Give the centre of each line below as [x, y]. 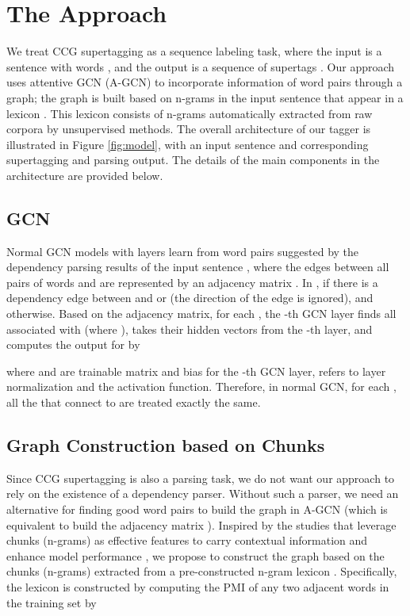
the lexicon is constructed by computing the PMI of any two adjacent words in [198, 586]
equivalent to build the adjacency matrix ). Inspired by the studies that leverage [201, 524]
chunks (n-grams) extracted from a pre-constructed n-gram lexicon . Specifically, [202, 571]
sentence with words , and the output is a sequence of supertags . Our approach [201, 66]
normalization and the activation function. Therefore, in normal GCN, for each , [201, 386]
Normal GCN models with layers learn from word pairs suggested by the [183, 251]
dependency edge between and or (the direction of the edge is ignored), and [190, 298]
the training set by [52, 602]
